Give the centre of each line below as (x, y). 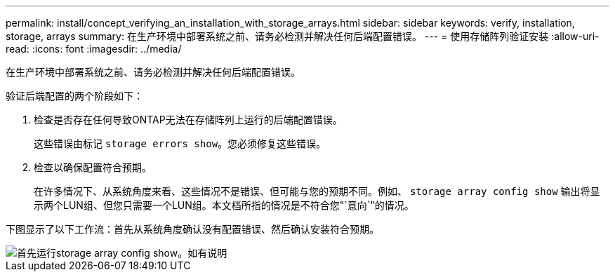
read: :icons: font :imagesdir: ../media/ (94, 49)
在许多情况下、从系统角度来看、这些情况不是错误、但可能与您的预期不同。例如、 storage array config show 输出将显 (317, 191)
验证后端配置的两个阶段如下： (74, 96)
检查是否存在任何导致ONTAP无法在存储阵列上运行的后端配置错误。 (188, 120)
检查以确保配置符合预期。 (93, 167)
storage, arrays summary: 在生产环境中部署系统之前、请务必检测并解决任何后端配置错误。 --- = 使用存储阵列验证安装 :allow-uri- (303, 36)
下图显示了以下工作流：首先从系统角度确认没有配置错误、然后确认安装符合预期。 (192, 229)
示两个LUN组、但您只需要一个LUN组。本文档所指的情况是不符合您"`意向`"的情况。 (224, 205)
